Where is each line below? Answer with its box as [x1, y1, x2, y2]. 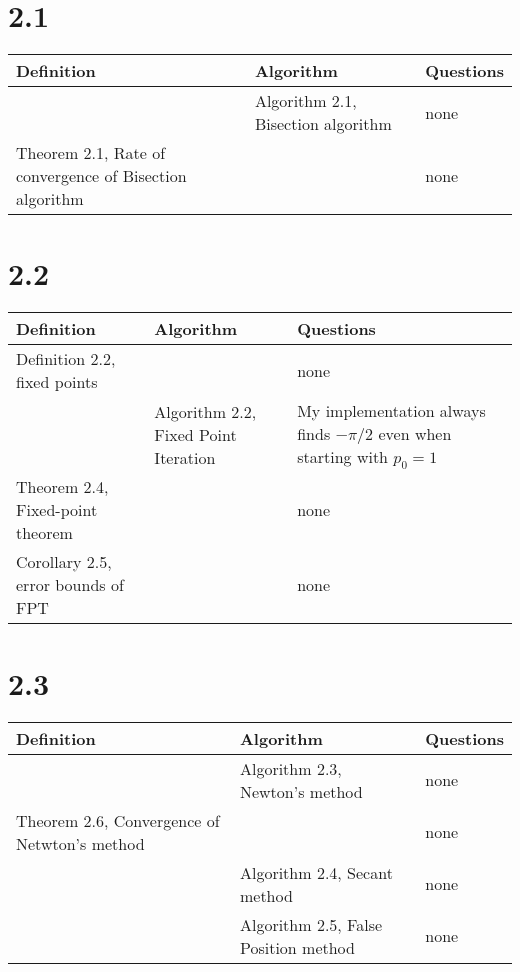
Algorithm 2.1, [254, 89, 357, 113]
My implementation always [297, 399, 486, 423]
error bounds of [16, 573, 124, 597]
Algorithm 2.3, [239, 756, 342, 780]
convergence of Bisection [16, 164, 187, 188]
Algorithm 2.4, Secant [239, 860, 393, 884]
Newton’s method [239, 779, 363, 803]
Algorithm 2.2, [154, 399, 257, 423]
